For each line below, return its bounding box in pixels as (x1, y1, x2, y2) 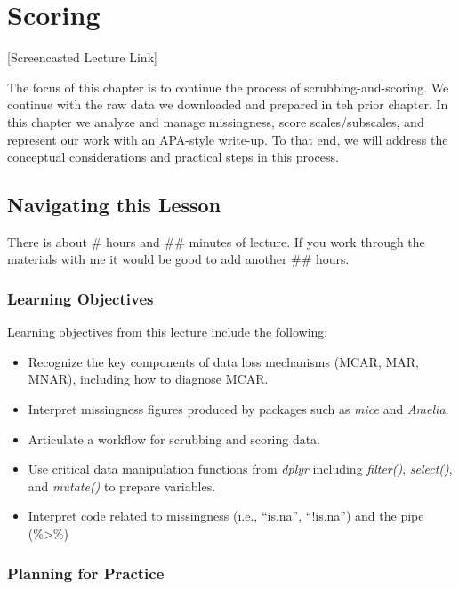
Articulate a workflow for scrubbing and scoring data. (28, 429, 321, 448)
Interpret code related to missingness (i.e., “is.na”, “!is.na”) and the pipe (28, 506, 424, 525)
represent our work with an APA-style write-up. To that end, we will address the (7, 130, 448, 148)
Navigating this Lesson (7, 191, 221, 219)
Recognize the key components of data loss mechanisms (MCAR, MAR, (28, 352, 419, 370)
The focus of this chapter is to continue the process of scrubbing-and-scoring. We (7, 77, 449, 96)
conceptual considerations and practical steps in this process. (7, 147, 339, 166)
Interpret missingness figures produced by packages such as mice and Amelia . (28, 400, 449, 418)
